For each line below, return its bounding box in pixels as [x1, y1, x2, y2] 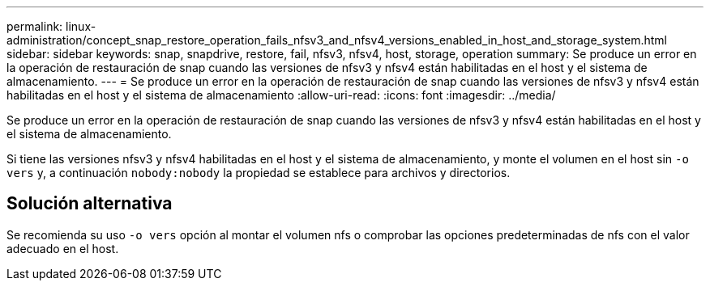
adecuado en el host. [6, 241, 119, 255]
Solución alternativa [6, 193, 173, 214]
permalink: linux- [6, 19, 96, 33]
